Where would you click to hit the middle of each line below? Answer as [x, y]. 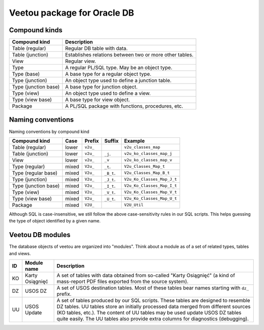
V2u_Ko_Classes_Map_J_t [150, 179]
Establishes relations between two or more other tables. [129, 55]
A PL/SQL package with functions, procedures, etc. [124, 106]
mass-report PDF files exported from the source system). [122, 282]
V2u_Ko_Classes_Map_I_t [150, 186]
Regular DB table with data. [97, 48]
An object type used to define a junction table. [118, 81]
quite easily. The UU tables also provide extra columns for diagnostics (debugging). [153, 319]
